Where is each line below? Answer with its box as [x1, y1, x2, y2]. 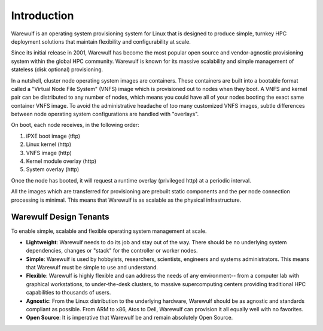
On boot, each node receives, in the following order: [11, 122, 140, 129]
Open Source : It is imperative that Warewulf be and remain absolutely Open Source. [26, 314, 233, 321]
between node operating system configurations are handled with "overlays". [11, 111, 199, 118]
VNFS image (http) [26, 149, 72, 156]
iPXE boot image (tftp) [26, 132, 81, 139]
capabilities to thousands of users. [26, 289, 111, 296]
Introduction [11, 9, 74, 22]
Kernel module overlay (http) [26, 157, 97, 165]
